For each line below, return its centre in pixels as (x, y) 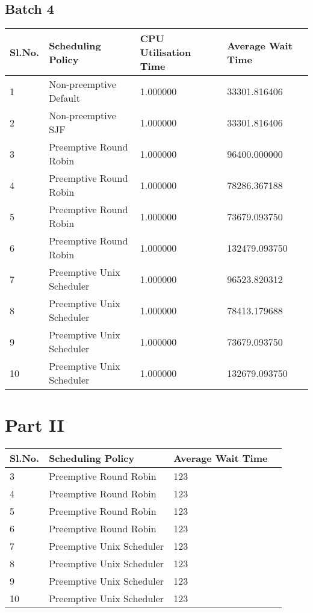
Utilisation (166, 52)
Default (64, 98)
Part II (35, 425)
